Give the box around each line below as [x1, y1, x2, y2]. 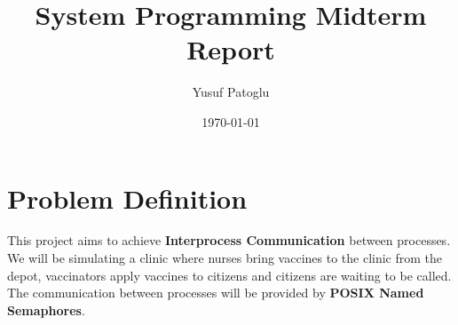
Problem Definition [7, 179, 248, 216]
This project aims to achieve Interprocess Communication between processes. [7, 231, 451, 250]
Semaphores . [7, 300, 85, 319]
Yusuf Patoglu [192, 83, 270, 101]
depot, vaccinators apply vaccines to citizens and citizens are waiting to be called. [7, 266, 452, 284]
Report [186, 31, 275, 67]
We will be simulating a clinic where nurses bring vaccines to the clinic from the [7, 249, 443, 267]
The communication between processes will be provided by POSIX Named [7, 283, 424, 302]
